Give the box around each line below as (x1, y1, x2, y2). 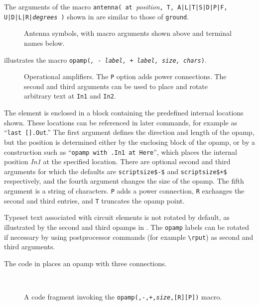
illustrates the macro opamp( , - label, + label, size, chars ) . (4, 54, 207, 65)
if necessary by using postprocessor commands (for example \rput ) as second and (4, 231, 254, 242)
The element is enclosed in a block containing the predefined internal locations (4, 107, 244, 118)
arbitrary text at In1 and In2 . (24, 91, 116, 101)
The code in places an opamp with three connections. (4, 258, 167, 268)
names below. (24, 37, 65, 48)
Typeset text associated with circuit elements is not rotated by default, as (4, 212, 230, 222)
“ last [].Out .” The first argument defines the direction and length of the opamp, (4, 127, 255, 137)
